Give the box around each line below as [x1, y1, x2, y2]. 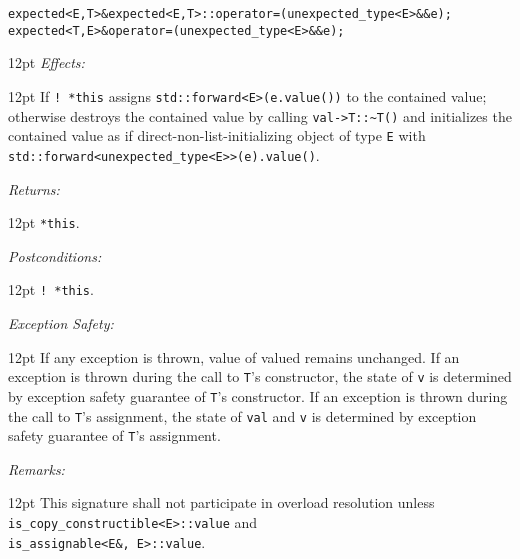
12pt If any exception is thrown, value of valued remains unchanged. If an [8, 346, 460, 367]
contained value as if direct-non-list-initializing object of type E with [8, 125, 426, 146]
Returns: [8, 178, 60, 199]
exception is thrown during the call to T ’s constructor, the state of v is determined [8, 366, 512, 387]
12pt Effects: [8, 52, 85, 73]
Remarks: [8, 458, 65, 479]
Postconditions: [8, 245, 102, 266]
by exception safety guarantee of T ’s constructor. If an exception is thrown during [8, 385, 508, 406]
